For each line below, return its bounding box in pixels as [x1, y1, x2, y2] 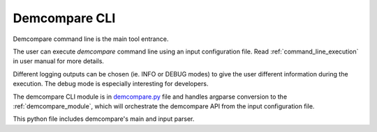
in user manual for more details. [13, 57, 105, 65]
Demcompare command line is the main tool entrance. [13, 35, 169, 43]
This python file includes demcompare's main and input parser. [13, 115, 195, 123]
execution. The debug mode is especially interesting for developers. [13, 80, 209, 88]
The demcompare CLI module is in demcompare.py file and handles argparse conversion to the [13, 92, 288, 101]
